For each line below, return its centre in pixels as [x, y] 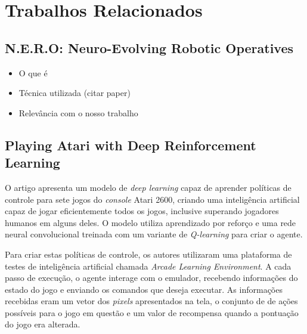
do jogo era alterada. [43, 324]
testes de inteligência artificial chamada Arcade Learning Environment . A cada [148, 266]
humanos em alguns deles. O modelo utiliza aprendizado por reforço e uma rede [151, 222]
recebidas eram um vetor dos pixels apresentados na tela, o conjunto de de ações [151, 301]
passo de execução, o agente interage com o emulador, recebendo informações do [151, 278]
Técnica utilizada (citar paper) [75, 93]
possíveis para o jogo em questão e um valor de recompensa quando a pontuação [152, 312]
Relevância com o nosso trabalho [78, 112]
